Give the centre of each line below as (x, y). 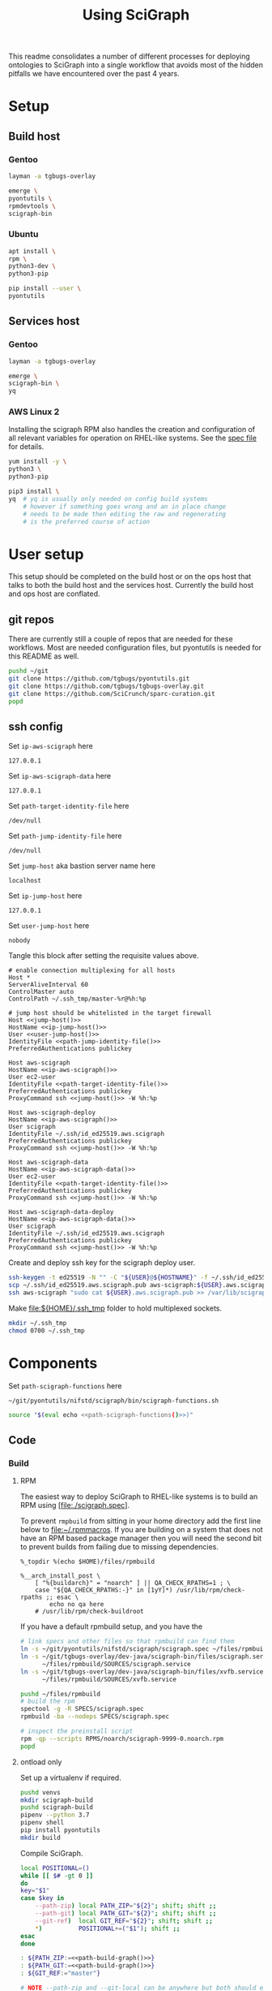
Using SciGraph (136, 15)
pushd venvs (40, 1792)
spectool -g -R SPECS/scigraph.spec (82, 1709)
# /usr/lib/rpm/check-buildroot (89, 1612)
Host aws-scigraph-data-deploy (61, 1212)
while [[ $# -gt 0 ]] (57, 1876)
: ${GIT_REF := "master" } (60, 1974)
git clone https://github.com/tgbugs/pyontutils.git (99, 679)
